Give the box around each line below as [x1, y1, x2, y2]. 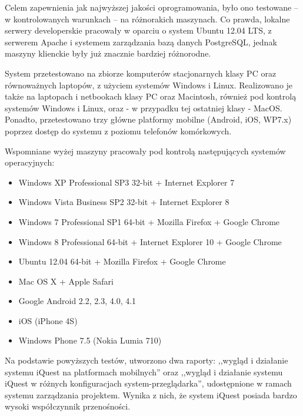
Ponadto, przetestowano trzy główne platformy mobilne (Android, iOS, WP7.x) [5, 113, 292, 126]
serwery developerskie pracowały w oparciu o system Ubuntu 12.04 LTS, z [5, 24, 272, 37]
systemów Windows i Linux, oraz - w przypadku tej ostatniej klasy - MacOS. [5, 101, 282, 114]
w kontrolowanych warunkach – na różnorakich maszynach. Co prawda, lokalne [5, 12, 290, 25]
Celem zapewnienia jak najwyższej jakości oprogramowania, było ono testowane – [5, 1, 298, 13]
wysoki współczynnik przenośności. [5, 400, 131, 412]
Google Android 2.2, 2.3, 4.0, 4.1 [18, 295, 136, 307]
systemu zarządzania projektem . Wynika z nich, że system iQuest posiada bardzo [5, 388, 297, 401]
